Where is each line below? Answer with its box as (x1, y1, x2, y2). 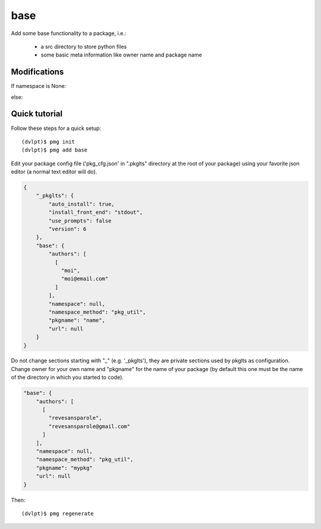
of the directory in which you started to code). (11, 374, 124, 381)
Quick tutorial (11, 109, 62, 119)
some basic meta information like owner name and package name (40, 51, 202, 59)
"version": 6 (48, 226, 87, 233)
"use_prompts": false (48, 217, 112, 224)
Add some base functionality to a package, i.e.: (11, 30, 127, 37)
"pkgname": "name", (48, 317, 105, 324)
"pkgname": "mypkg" (36, 464, 93, 471)
